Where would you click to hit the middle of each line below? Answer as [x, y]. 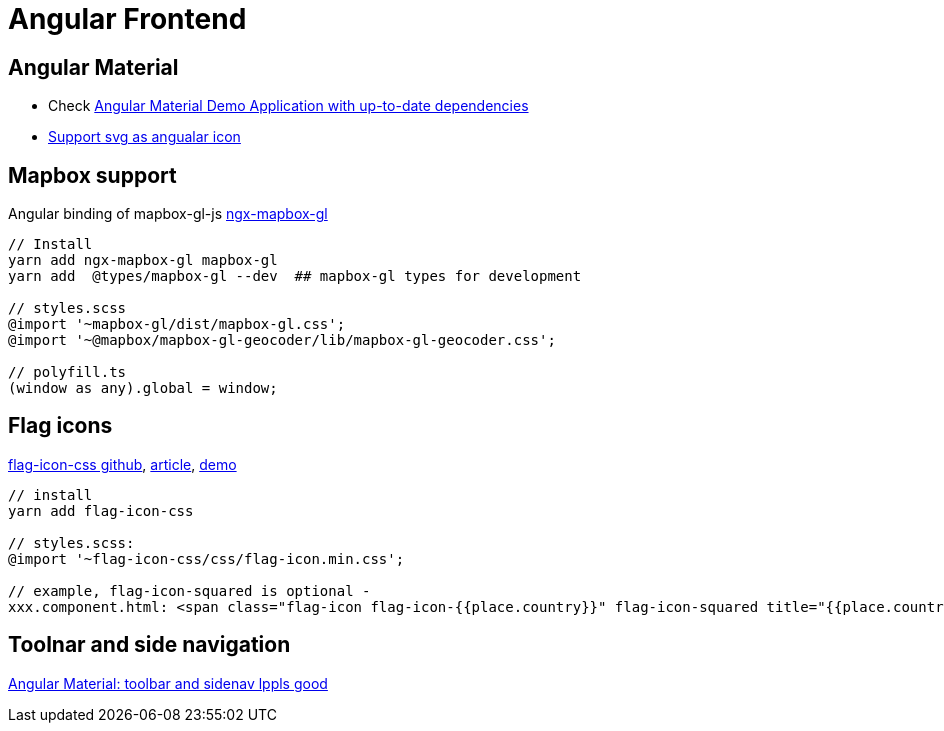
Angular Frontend [127, 19]
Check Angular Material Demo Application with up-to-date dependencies [288, 106]
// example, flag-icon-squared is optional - [189, 590]
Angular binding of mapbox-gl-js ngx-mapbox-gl [168, 214]
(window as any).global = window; [143, 388]
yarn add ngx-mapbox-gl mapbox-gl [143, 260]
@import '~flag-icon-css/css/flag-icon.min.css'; [206, 558]
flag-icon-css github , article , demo [122, 464]
